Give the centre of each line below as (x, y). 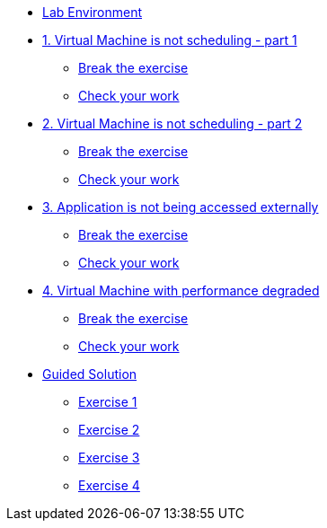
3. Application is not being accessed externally (181, 207)
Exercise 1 (108, 402)
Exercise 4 (109, 485)
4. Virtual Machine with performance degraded (181, 290)
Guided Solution (90, 374)
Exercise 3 (109, 458)
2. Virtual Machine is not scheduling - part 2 (172, 123)
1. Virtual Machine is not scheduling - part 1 (170, 40)
